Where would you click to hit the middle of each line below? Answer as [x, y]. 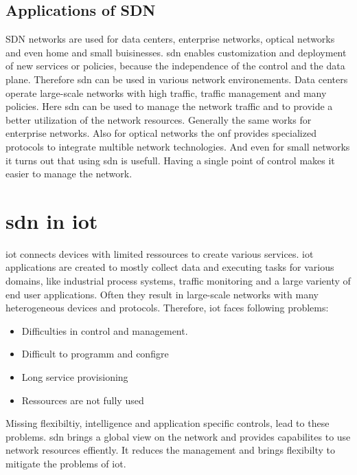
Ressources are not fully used [83, 400]
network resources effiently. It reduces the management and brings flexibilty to [170, 450]
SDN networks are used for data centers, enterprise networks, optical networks [170, 39]
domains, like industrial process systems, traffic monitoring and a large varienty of [178, 281]
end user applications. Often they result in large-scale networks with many [162, 294]
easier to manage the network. [69, 174]
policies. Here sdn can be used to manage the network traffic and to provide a [169, 106]
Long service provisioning [75, 377]
